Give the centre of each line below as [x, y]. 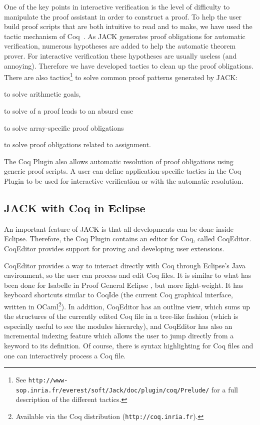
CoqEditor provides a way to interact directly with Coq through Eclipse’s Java [125, 265]
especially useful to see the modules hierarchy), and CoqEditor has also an [118, 326]
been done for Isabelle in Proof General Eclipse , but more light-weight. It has [124, 285]
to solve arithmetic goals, [42, 94]
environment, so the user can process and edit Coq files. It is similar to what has [128, 275]
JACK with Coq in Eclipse [75, 207]
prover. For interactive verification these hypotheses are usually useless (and [120, 55]
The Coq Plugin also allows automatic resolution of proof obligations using [119, 161]
